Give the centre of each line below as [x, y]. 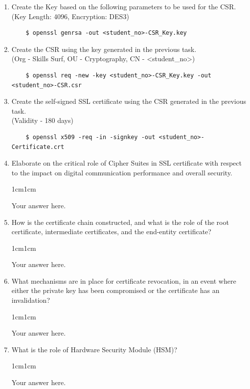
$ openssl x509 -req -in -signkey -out [91, 137]
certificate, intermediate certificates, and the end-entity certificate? [111, 231]
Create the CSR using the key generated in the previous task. [104, 49]
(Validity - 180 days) [42, 120]
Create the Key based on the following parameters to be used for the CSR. [124, 6]
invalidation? [31, 300]
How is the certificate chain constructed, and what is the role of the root [120, 222]
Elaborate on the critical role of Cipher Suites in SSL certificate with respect [126, 163]
